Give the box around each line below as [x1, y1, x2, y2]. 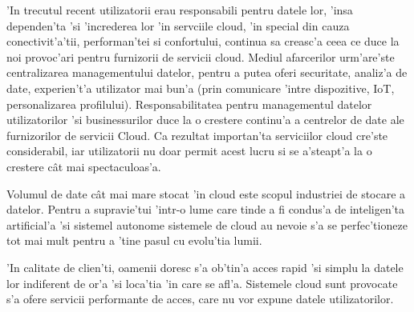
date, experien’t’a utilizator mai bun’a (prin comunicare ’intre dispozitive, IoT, [6, 79, 395, 96]
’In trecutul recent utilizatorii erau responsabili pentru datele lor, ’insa [6, 2, 353, 18]
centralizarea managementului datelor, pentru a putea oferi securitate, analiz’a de [6, 64, 408, 81]
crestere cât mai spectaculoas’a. [6, 158, 161, 174]
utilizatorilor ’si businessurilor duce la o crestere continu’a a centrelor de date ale [6, 111, 404, 128]
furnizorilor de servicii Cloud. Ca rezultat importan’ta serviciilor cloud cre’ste [6, 126, 388, 143]
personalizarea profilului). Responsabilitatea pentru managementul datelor [6, 95, 372, 112]
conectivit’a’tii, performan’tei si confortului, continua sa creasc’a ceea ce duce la [6, 33, 400, 50]
